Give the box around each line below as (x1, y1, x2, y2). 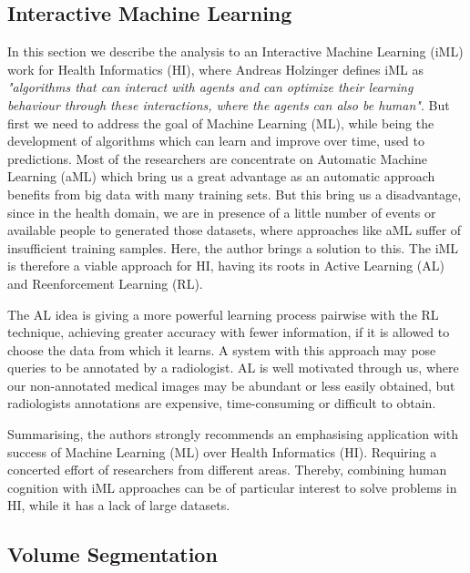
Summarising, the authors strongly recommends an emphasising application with (7, 425, 458, 444)
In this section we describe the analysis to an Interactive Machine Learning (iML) (7, 42, 464, 61)
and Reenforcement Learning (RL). (7, 273, 203, 292)
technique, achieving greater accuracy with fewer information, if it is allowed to (7, 322, 450, 342)
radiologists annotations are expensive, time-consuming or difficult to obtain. (7, 394, 436, 413)
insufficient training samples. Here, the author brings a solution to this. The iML (7, 238, 459, 257)
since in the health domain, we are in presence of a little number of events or (7, 202, 436, 221)
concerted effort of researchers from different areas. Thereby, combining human (7, 460, 447, 479)
